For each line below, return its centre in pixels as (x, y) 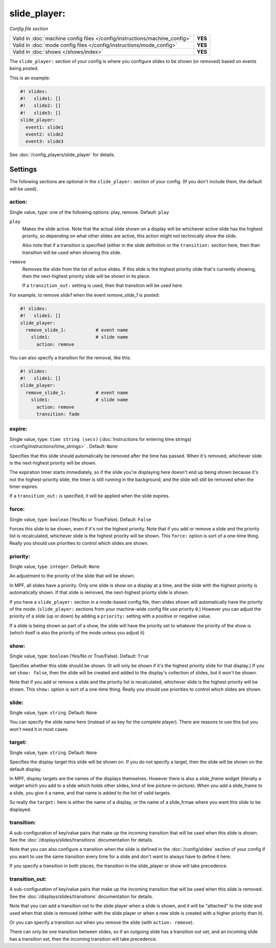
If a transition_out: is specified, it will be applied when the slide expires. (90, 496)
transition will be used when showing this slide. (72, 252)
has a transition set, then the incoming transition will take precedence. (83, 939)
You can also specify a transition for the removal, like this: (70, 358)
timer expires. (24, 487)
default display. (26, 769)
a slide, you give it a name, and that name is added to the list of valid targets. (90, 792)
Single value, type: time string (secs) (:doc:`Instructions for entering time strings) (100, 439)
